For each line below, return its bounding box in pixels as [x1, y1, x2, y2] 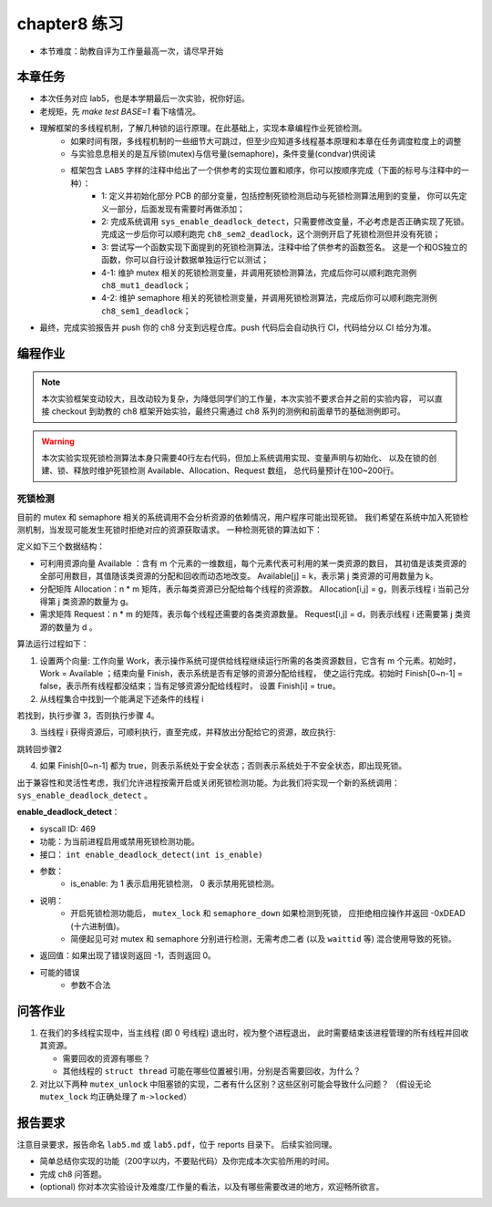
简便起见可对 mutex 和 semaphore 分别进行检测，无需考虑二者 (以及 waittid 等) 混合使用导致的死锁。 [70, 933, 457, 944]
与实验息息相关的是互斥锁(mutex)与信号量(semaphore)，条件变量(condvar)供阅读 [70, 149, 376, 160]
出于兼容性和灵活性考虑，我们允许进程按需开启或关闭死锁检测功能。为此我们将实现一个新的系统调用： [16, 777, 400, 788]
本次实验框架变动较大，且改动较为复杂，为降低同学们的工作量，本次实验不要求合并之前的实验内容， [41, 393, 416, 404]
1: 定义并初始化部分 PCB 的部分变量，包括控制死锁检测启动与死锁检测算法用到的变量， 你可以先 [101, 191, 459, 201]
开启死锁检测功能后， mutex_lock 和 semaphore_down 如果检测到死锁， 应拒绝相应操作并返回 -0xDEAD [70, 908, 466, 919]
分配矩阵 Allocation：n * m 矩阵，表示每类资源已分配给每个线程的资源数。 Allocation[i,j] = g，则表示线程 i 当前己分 [39, 583, 470, 594]
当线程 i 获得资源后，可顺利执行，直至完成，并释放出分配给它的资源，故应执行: [39, 727, 336, 738]
